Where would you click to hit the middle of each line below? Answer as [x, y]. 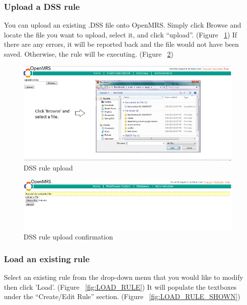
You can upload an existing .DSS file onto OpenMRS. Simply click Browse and [123, 25]
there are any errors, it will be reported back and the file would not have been [122, 44]
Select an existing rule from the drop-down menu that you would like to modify [124, 277]
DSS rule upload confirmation [68, 237]
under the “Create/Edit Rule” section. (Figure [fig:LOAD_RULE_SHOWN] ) [122, 296]
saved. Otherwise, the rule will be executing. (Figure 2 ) [89, 54]
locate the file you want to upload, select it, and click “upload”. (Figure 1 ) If [121, 34]
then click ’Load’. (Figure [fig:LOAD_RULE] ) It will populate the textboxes [120, 287]
